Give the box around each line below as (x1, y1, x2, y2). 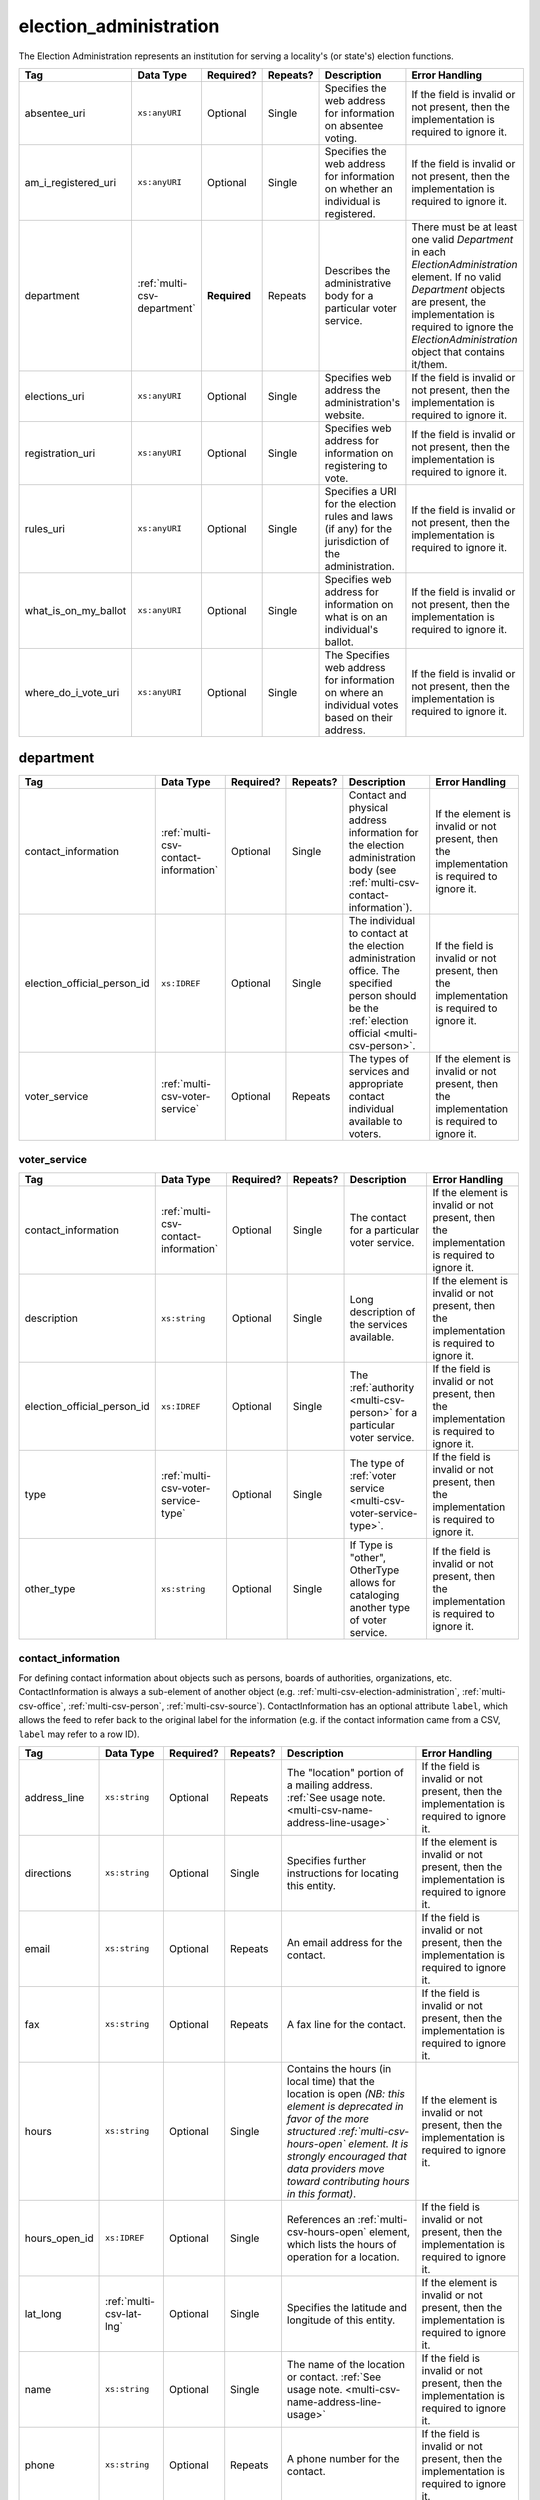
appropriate (348, 1077, 404, 1091)
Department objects (411, 282, 505, 296)
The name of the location (286, 2357, 405, 2371)
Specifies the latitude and (286, 2300, 407, 2314)
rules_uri (24, 521, 65, 535)
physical (348, 801, 389, 815)
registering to (324, 458, 388, 472)
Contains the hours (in (286, 2061, 392, 2075)
